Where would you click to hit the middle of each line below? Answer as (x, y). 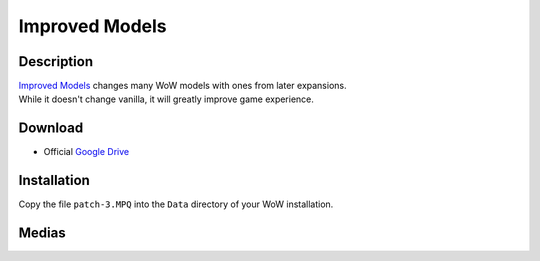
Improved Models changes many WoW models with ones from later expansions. (182, 86)
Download (51, 128)
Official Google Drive (86, 152)
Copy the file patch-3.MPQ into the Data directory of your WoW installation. (176, 204)
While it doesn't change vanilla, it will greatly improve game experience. (166, 99)
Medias (42, 233)
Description (56, 61)
